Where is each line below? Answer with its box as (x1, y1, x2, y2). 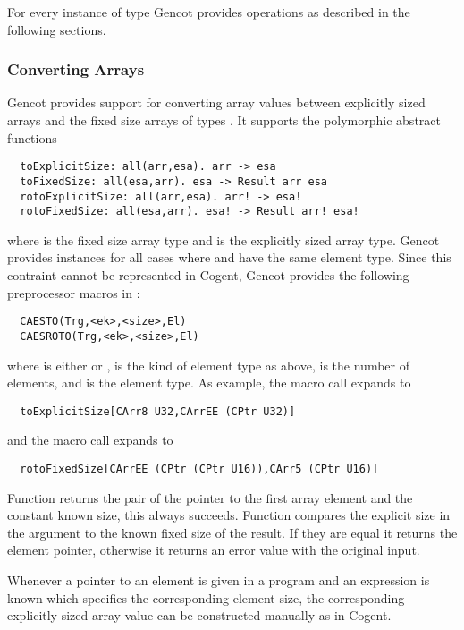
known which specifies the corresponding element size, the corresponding (7, 588, 405, 607)
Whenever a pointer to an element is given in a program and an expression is (7, 570, 430, 589)
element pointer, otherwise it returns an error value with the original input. (7, 541, 420, 559)
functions (7, 128, 57, 147)
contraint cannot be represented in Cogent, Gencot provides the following (7, 266, 409, 284)
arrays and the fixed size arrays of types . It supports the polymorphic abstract (7, 111, 441, 129)
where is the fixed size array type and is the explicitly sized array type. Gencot (7, 230, 440, 249)
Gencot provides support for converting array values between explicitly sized (7, 93, 426, 112)
